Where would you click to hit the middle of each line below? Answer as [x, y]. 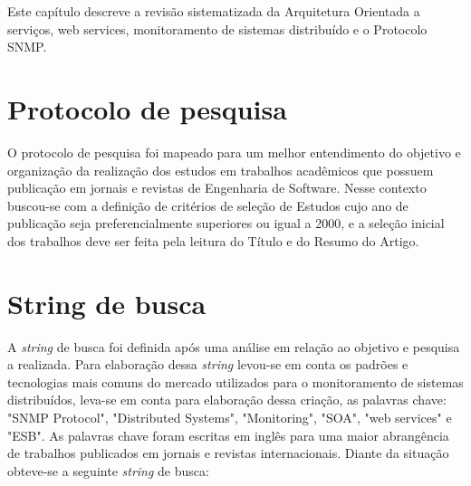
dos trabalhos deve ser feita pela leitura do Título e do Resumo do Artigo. [213, 240]
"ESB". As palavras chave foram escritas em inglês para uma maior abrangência [228, 435]
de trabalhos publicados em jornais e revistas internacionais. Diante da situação [228, 453]
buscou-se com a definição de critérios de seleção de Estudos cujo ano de [208, 205]
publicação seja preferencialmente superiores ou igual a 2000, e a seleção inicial [226, 223]
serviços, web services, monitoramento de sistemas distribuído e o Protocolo [217, 29]
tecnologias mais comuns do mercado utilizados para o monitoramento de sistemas [235, 381]
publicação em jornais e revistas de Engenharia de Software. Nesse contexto [217, 188]
